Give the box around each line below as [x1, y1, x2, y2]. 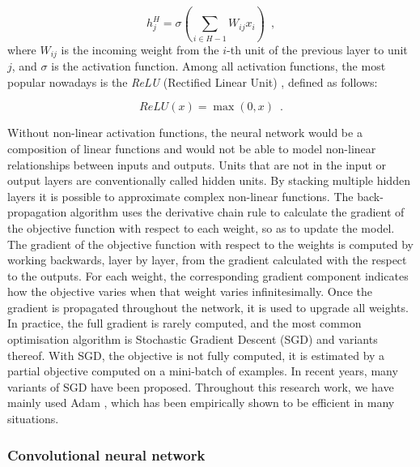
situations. [7, 410, 59, 427]
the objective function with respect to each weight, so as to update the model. [7, 219, 395, 236]
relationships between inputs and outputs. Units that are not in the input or [7, 156, 387, 173]
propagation [7, 204, 67, 221]
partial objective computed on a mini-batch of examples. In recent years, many [7, 362, 398, 379]
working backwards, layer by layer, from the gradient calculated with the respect [7, 251, 407, 268]
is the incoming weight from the [61, 41, 219, 58]
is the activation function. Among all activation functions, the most [51, 58, 386, 75]
